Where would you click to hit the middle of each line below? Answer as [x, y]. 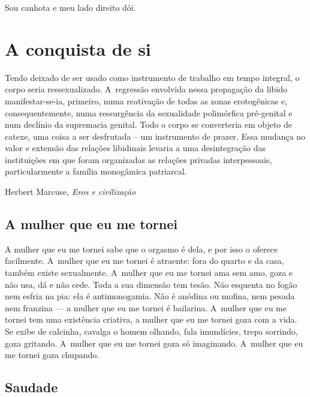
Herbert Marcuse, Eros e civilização [70, 192]
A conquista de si [78, 48]
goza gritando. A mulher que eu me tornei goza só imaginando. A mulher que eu [154, 343]
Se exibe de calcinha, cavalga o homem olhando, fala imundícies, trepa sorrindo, [151, 331]
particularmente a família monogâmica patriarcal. [96, 171]
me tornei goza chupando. [52, 355]
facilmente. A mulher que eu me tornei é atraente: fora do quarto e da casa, [145, 261]
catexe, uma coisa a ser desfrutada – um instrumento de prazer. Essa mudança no [155, 136]
